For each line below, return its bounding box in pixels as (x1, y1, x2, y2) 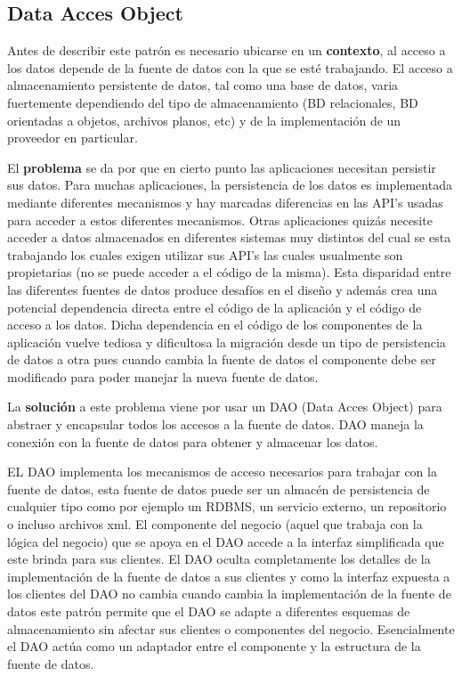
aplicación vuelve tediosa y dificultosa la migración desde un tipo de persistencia (7, 332, 446, 351)
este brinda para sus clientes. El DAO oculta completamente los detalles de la (7, 550, 431, 568)
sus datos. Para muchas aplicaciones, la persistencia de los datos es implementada (7, 175, 452, 194)
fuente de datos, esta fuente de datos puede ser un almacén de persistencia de (7, 479, 430, 498)
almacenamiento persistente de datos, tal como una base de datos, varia (7, 76, 399, 94)
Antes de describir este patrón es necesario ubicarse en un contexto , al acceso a (7, 41, 446, 60)
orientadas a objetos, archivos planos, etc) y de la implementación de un (7, 110, 401, 129)
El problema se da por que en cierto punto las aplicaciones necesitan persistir (7, 158, 436, 176)
